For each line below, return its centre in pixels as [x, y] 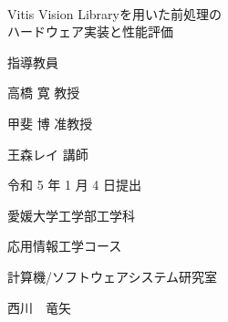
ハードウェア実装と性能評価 [90, 31]
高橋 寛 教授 [44, 93]
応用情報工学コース [65, 246]
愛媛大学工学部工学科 [71, 215]
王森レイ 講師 [48, 154]
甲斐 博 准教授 [50, 123]
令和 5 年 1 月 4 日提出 [74, 185]
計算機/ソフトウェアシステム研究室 [113, 276]
